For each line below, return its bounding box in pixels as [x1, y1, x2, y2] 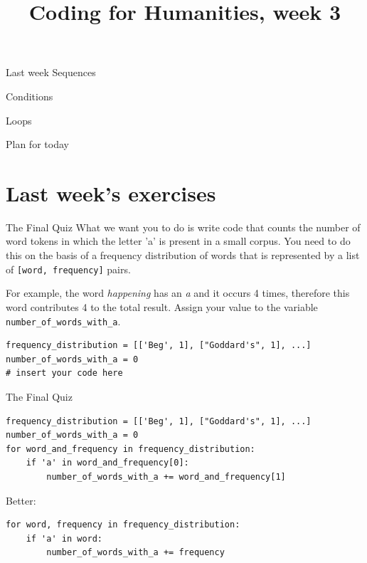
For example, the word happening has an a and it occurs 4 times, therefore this [6, 285, 350, 300]
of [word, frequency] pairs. [6, 261, 131, 276]
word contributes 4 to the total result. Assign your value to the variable [6, 299, 318, 314]
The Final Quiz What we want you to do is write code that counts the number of [6, 219, 361, 234]
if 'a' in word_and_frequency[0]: [26, 458, 189, 468]
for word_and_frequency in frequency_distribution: [6, 443, 255, 454]
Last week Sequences [6, 65, 96, 80]
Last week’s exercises [6, 178, 216, 207]
